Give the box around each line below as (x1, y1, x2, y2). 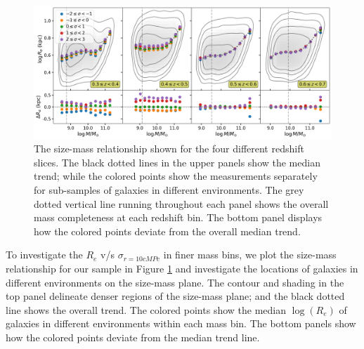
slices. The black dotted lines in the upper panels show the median (34, 154, 320, 169)
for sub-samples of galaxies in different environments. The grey (34, 183, 304, 197)
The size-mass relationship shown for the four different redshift (34, 141, 304, 156)
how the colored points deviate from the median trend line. (6, 329, 260, 344)
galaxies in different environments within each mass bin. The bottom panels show (6, 316, 356, 331)
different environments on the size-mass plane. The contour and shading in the (6, 275, 344, 289)
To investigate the (6, 247, 83, 262)
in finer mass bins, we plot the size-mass (163, 247, 337, 262)
